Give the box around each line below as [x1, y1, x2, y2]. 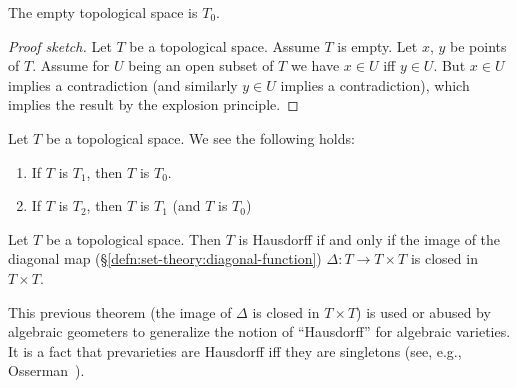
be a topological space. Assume [129, 35, 320, 56]
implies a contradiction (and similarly [8, 74, 238, 95]
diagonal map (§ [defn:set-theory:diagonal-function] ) [8, 248, 322, 269]
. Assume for [32, 55, 110, 76]
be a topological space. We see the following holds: [45, 127, 355, 148]
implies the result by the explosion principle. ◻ [8, 94, 299, 115]
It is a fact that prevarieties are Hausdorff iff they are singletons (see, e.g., [8, 340, 462, 361]
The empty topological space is [8, 2, 198, 22]
